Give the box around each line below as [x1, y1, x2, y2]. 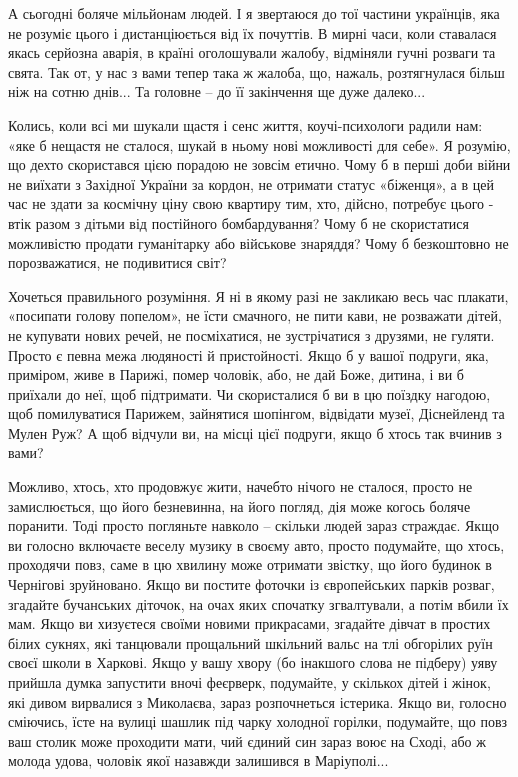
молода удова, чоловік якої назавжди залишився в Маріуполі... [8, 750, 389, 771]
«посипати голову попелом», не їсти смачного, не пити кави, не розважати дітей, [8, 305, 502, 326]
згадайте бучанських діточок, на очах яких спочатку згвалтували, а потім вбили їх [8, 593, 509, 614]
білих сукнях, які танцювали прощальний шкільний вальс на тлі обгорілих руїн [8, 632, 493, 653]
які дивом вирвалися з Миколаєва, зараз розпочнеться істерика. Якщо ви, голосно [8, 691, 507, 712]
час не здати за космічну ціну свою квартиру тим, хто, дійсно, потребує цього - [8, 193, 494, 214]
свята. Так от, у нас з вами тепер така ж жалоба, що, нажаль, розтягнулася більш [8, 61, 505, 82]
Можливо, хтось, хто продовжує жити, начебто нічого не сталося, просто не [8, 476, 473, 497]
